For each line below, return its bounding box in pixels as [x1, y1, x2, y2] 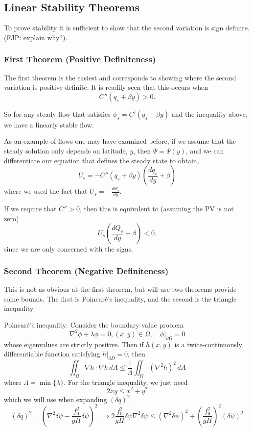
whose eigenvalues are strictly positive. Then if [4, 339, 144, 349]
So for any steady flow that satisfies [4, 108, 111, 119]
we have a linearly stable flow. [4, 119, 94, 129]
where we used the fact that [4, 186, 88, 196]
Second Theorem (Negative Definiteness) [4, 264, 169, 277]
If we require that [4, 203, 57, 213]
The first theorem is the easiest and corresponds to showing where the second [4, 72, 236, 82]
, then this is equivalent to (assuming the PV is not [79, 203, 234, 213]
